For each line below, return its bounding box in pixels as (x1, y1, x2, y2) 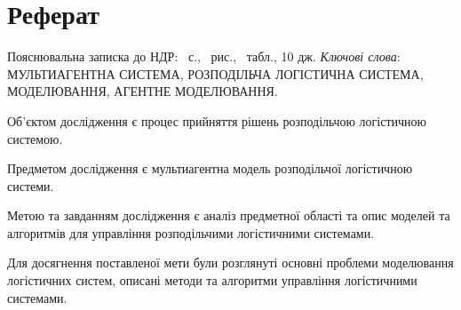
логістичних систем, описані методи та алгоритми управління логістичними (7, 271, 417, 290)
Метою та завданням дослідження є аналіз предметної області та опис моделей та (7, 206, 450, 225)
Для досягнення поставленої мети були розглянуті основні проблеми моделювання (7, 253, 454, 272)
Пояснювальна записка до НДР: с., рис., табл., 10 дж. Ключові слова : (7, 47, 401, 66)
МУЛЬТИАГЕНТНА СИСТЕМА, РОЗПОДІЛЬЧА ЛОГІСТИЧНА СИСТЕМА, (7, 64, 424, 83)
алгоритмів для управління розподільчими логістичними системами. (7, 223, 375, 242)
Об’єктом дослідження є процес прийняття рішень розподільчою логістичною (7, 111, 427, 130)
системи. (7, 176, 54, 195)
